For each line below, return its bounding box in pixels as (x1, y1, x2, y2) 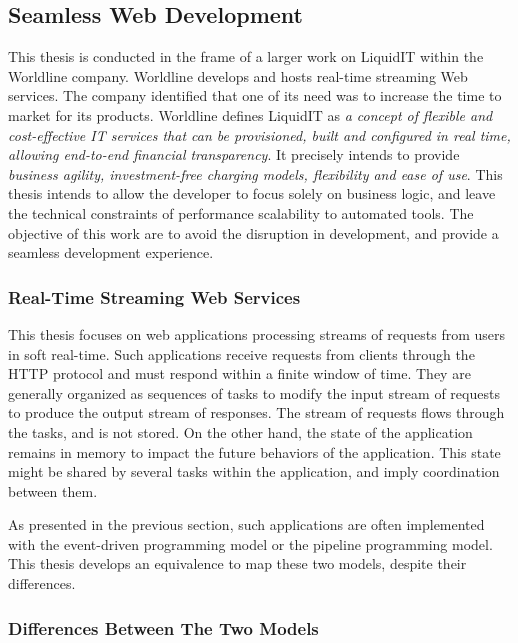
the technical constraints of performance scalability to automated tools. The (8, 202, 474, 223)
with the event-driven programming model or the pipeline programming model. (8, 533, 493, 554)
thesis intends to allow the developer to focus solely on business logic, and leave (8, 183, 496, 204)
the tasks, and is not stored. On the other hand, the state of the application (8, 421, 473, 442)
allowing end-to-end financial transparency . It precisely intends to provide (8, 144, 460, 165)
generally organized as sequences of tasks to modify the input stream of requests (8, 382, 500, 403)
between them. (8, 480, 98, 501)
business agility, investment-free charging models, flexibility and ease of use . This (8, 163, 503, 184)
